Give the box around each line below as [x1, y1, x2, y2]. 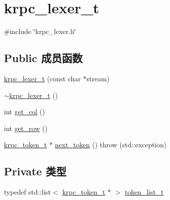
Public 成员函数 [4, 50, 83, 66]
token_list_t [125, 187, 164, 197]
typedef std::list [4, 187, 51, 197]
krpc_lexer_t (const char [4, 73, 81, 83]
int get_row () [4, 123, 48, 133]
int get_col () [4, 106, 45, 117]
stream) [86, 73, 110, 83]
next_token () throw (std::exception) [55, 139, 167, 150]
